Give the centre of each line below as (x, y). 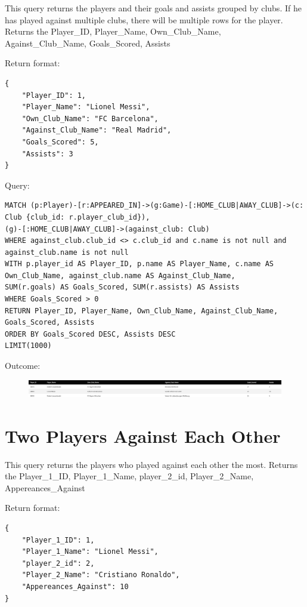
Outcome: (23, 366)
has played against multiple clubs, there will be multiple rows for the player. (144, 19)
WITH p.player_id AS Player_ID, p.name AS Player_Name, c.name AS (139, 264)
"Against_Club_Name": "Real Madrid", (97, 130)
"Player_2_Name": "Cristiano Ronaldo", (101, 575)
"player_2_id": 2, (58, 563)
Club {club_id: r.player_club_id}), (77, 217)
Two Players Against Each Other (143, 435)
